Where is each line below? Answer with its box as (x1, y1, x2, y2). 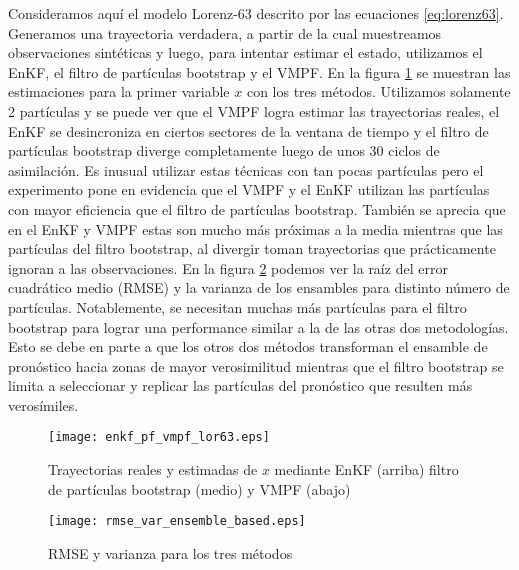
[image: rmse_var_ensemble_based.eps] (48, 514, 306, 529)
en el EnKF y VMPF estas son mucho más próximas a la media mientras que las (8, 218, 503, 239)
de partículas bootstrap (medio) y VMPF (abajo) (48, 478, 351, 499)
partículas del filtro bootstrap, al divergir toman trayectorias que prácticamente (8, 238, 496, 259)
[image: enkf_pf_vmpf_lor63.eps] (48, 430, 270, 445)
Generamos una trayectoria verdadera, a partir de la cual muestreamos (8, 22, 442, 43)
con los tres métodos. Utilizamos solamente (246, 81, 511, 102)
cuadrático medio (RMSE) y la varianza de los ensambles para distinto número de (8, 277, 510, 298)
